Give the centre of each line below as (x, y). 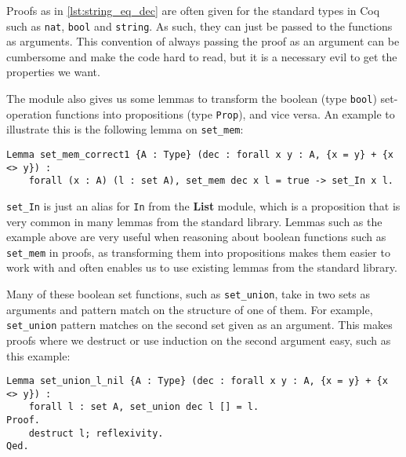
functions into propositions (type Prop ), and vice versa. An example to (225, 113)
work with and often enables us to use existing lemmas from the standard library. (202, 267)
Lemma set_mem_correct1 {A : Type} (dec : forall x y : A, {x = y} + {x (200, 155)
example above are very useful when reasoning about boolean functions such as (196, 237)
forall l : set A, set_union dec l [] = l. (144, 407)
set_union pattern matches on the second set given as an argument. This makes (199, 325)
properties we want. (53, 72)
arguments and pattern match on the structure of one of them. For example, (190, 309)
